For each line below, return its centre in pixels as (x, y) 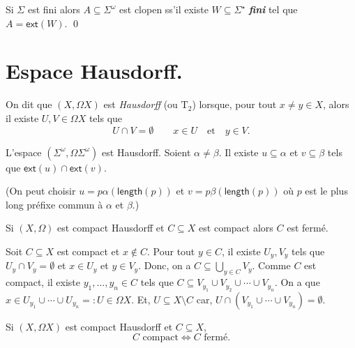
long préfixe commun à (54, 204)
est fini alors (54, 9)
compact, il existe (43, 282)
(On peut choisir (41, 191)
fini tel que (273, 9)
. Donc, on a (165, 265)
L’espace (24, 152)
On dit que (29, 104)
